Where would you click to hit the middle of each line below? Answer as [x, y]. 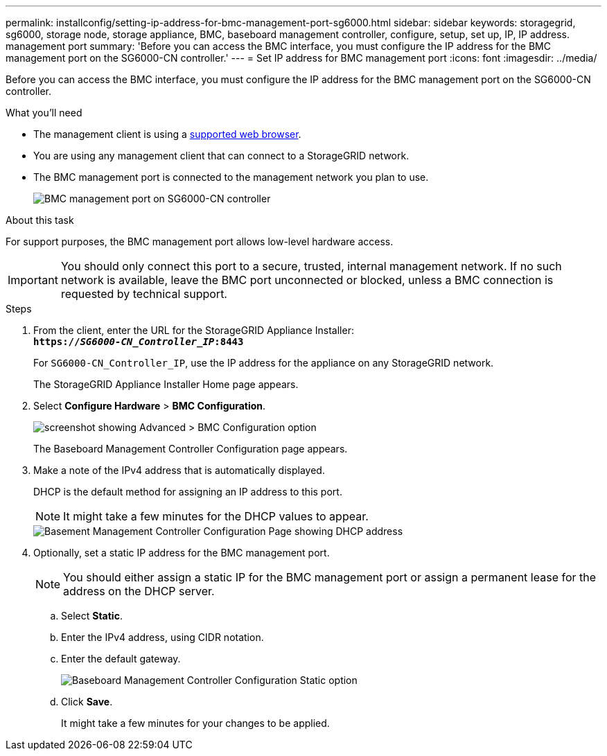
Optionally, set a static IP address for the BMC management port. [182, 553]
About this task [40, 220]
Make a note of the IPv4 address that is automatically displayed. [179, 470]
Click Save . [87, 702]
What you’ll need [44, 113]
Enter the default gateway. [121, 659]
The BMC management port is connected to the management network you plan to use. [231, 177]
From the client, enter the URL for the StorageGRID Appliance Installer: [194, 330]
